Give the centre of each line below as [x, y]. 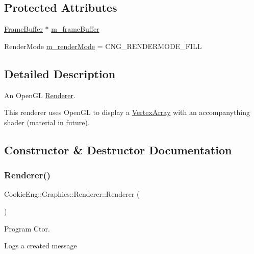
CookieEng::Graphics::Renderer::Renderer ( [72, 194]
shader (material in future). [47, 122]
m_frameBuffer [75, 29]
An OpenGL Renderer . [40, 95]
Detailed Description [60, 73]
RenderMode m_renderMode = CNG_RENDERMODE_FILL [103, 46]
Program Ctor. [27, 228]
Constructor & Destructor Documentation [118, 149]
